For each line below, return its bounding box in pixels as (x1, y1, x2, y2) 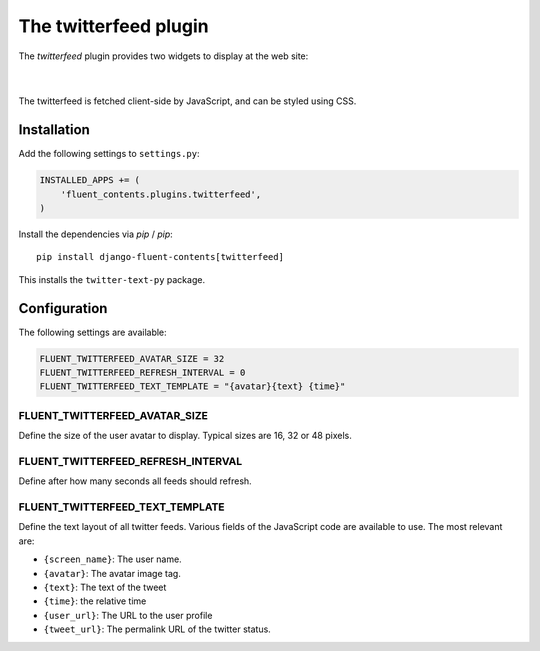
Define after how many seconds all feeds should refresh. (18, 475, 252, 487)
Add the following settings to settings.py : (18, 148, 200, 160)
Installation (18, 121, 90, 139)
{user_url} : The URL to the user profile (43, 609, 213, 621)
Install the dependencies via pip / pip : (18, 228, 174, 240)
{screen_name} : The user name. (43, 553, 182, 565)
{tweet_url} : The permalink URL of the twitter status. (43, 623, 272, 635)
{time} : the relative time (43, 595, 147, 607)
